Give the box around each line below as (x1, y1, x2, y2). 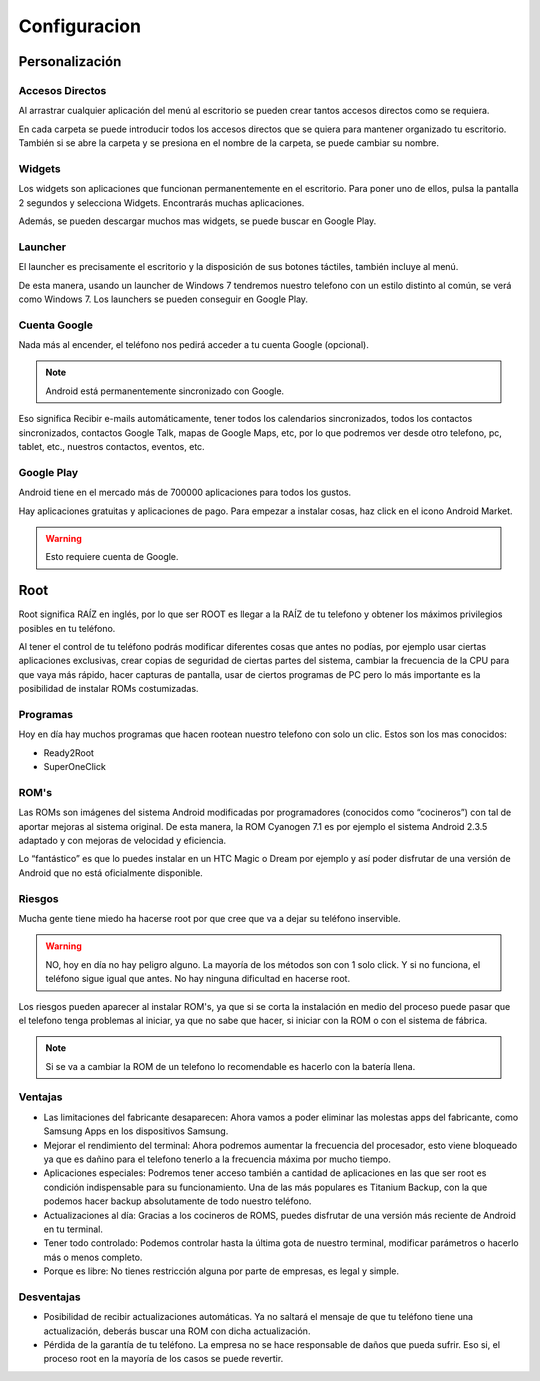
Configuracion (18, 15, 142, 37)
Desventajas (18, 1290, 81, 1304)
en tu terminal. (43, 1223, 104, 1235)
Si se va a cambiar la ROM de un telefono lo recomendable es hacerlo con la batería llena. (45, 1060, 416, 1072)
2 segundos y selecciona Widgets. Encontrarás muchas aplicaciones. (18, 196, 305, 209)
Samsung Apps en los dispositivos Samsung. (43, 1125, 229, 1137)
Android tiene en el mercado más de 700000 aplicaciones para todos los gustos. (18, 486, 352, 499)
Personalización (18, 53, 122, 70)
